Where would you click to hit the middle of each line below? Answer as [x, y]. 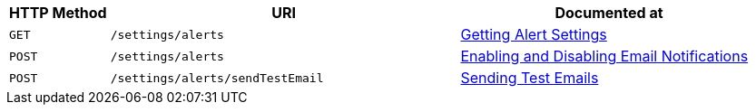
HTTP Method [58, 13]
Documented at [609, 13]
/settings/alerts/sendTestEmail [217, 78]
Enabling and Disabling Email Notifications [604, 56]
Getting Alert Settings [534, 34]
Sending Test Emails [530, 78]
